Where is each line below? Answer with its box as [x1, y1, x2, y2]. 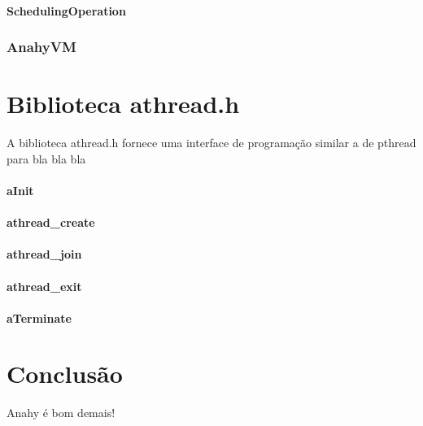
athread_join [7, 246, 82, 263]
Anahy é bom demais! [7, 404, 116, 421]
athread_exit [7, 277, 82, 294]
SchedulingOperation [7, 2, 126, 19]
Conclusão [7, 357, 123, 390]
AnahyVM [7, 37, 76, 57]
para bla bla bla [7, 150, 86, 167]
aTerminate [7, 309, 72, 326]
